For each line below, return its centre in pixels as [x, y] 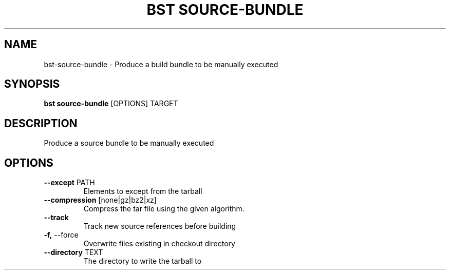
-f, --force [61, 235]
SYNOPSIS [32, 84]
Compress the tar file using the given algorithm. [164, 209]
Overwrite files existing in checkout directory [159, 244]
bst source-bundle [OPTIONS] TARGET [111, 104]
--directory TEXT [73, 252]
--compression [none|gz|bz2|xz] [100, 200]
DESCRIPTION [41, 123]
